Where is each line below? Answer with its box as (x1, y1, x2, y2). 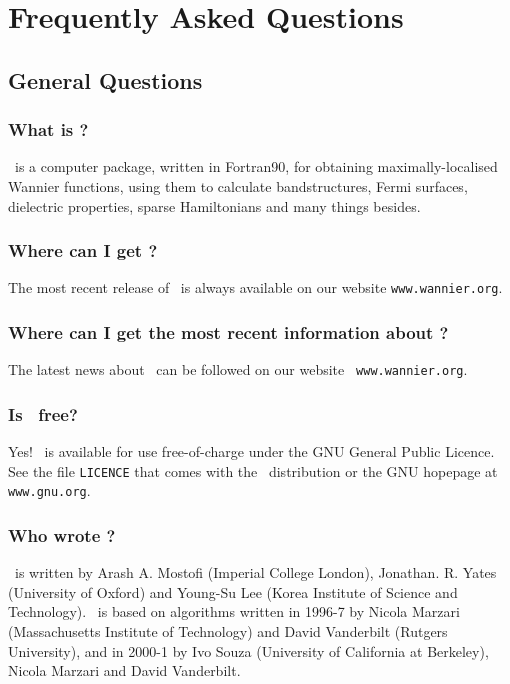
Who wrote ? (8, 522, 116, 547)
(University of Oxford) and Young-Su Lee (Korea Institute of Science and (8, 581, 458, 602)
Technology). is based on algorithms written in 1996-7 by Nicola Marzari (8, 601, 460, 622)
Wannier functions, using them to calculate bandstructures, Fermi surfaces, (8, 175, 468, 196)
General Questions (8, 64, 203, 95)
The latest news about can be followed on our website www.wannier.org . (8, 359, 468, 380)
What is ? (8, 117, 89, 142)
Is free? (8, 401, 78, 426)
